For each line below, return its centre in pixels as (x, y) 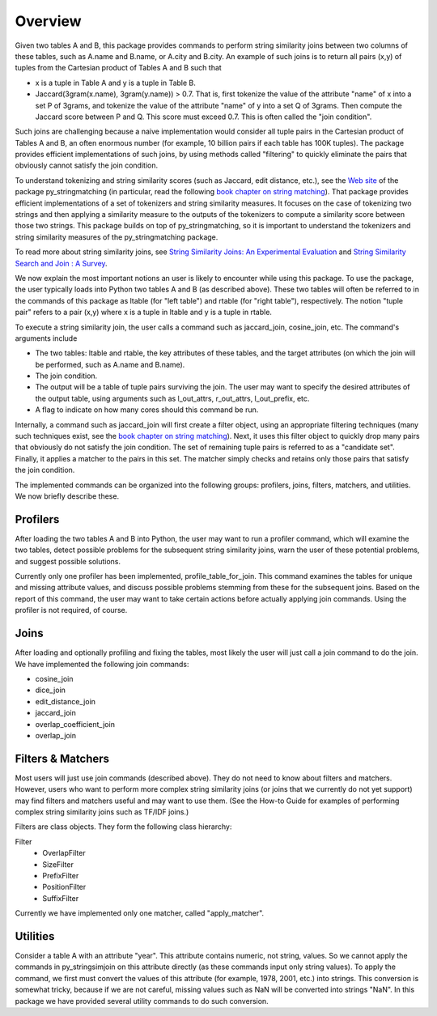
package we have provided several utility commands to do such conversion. (142, 1001)
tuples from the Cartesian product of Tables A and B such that (118, 68)
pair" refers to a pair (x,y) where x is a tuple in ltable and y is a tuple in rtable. (144, 312)
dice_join (51, 690)
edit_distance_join (66, 701)
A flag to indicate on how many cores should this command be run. (147, 410)
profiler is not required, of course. (71, 610)
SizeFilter (58, 864)
